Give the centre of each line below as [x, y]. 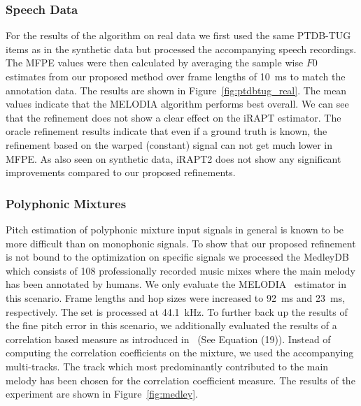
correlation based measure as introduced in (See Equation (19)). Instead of [168, 339]
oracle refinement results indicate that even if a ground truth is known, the [167, 131]
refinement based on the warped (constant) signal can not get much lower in [169, 144]
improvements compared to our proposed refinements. [121, 172]
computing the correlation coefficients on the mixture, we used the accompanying [180, 353]
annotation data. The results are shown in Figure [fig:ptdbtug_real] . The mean [176, 90]
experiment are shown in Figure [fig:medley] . [102, 394]
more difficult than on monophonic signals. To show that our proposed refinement [181, 243]
